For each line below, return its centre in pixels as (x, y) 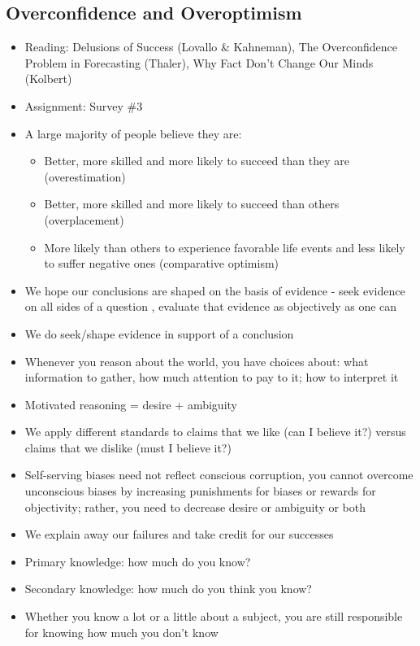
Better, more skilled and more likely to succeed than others (192, 204)
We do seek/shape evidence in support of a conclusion (159, 333)
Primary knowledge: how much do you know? (138, 561)
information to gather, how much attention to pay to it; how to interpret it (212, 377)
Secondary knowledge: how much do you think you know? (168, 589)
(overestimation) (85, 176)
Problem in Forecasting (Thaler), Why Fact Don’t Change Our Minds (199, 62)
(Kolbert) (48, 79)
